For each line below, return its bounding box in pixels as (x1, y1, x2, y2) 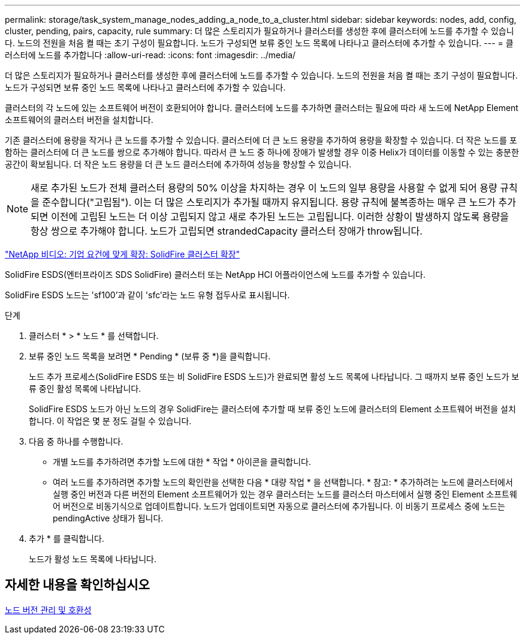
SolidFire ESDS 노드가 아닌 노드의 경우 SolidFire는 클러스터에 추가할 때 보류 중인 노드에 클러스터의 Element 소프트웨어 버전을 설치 (29, 404, 516, 414)
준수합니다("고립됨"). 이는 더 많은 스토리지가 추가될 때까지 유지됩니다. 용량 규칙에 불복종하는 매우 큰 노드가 (42, 196, 496, 208)
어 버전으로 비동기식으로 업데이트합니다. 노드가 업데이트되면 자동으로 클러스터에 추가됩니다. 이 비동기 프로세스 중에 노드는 (53, 501, 505, 511)
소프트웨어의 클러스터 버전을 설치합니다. (5, 115, 153, 125)
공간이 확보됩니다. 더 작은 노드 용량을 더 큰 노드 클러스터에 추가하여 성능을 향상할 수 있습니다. (5, 159, 352, 169)
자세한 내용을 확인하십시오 (5, 577, 150, 593)
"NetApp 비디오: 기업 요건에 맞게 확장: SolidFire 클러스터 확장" (5, 249, 240, 259)
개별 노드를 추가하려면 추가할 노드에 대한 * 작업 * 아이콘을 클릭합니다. (53, 457, 311, 467)
